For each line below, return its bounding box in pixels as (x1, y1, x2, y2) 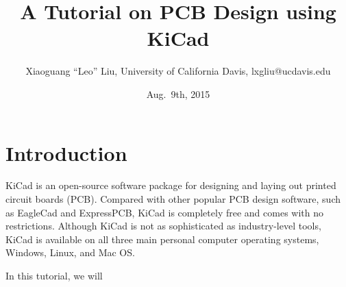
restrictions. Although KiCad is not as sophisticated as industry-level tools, (5, 219, 321, 233)
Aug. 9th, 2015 (146, 86, 210, 101)
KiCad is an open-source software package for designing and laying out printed (5, 178, 336, 192)
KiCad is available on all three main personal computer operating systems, (5, 232, 319, 246)
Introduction (5, 138, 127, 166)
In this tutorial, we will (5, 269, 103, 282)
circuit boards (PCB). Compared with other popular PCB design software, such (5, 192, 341, 206)
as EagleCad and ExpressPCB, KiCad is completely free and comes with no (5, 205, 323, 219)
